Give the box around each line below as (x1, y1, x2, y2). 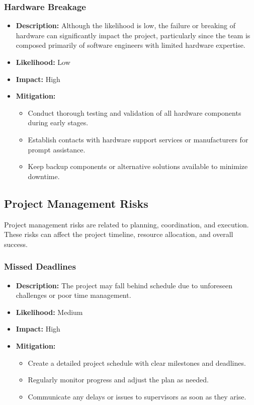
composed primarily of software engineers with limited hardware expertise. (16, 40, 245, 50)
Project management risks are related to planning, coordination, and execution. (4, 219, 249, 229)
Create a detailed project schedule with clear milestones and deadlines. (28, 357, 246, 368)
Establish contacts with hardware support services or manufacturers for (28, 134, 248, 144)
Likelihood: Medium (16, 306, 83, 317)
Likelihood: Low (16, 57, 70, 67)
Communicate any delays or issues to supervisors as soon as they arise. (28, 391, 246, 401)
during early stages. (28, 117, 89, 128)
